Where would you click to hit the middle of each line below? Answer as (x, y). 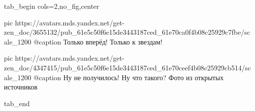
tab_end (17, 103)
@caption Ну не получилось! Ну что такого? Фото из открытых (128, 77)
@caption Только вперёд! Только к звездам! (98, 41)
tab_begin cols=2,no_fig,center (52, 6)
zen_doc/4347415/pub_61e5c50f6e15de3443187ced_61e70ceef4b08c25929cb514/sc (127, 67)
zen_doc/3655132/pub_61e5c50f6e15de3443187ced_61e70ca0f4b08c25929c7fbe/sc (127, 32)
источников (21, 87)
